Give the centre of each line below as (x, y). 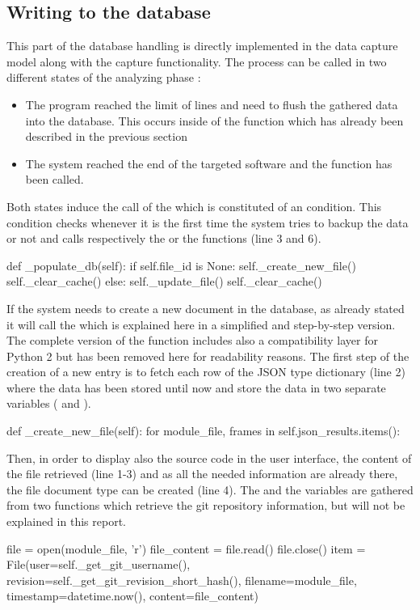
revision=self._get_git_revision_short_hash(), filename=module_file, (182, 580)
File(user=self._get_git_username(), (99, 564)
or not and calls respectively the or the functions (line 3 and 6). (164, 238)
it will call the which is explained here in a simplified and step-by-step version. (201, 324)
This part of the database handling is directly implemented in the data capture (202, 46)
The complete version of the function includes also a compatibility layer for (193, 340)
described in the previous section (106, 136)
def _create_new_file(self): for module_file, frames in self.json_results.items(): (204, 431)
